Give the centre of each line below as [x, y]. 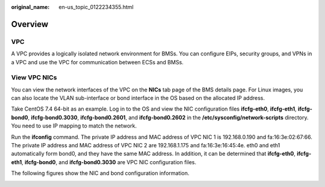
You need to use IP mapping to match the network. [74, 126]
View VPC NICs [34, 78]
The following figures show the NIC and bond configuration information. [100, 173]
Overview [30, 24]
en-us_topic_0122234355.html [96, 7]
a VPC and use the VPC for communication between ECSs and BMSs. [97, 62]
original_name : [30, 7]
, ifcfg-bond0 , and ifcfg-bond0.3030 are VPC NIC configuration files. [109, 162]
